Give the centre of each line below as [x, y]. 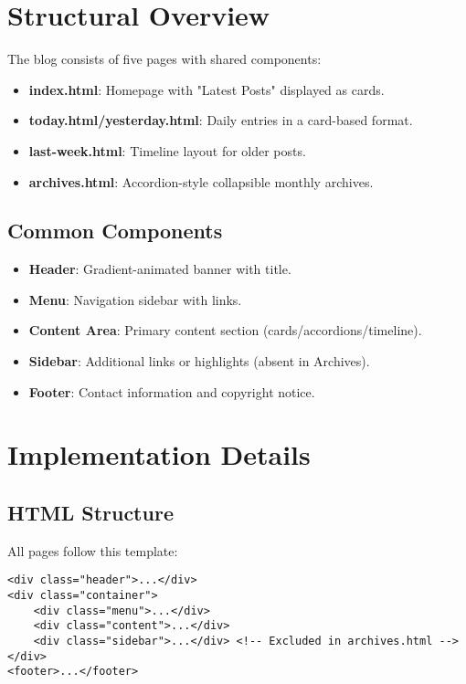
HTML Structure [90, 513]
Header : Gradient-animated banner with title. [160, 269]
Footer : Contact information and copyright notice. [172, 391]
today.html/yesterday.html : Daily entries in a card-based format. [221, 120]
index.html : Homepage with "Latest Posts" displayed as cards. [207, 89]
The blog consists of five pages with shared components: [164, 59]
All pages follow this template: [93, 550]
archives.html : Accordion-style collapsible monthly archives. [201, 181]
